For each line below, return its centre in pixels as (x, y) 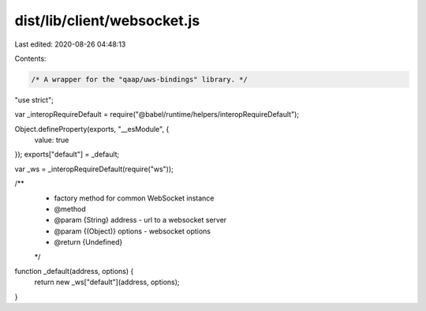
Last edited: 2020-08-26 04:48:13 (70, 44)
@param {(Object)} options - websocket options (132, 231)
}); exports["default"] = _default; (67, 155)
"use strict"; (34, 99)
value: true (52, 140)
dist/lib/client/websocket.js (107, 21)
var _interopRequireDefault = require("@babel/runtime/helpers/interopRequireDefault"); (157, 114)
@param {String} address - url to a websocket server (140, 220)
